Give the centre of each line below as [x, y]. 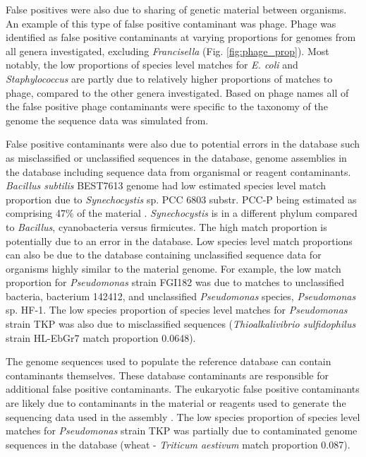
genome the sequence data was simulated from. [107, 120]
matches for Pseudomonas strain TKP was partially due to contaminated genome [182, 431]
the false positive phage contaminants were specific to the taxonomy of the [167, 106]
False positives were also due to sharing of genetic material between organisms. [176, 9]
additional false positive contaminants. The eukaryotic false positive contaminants [183, 389]
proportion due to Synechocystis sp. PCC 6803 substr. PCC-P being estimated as [181, 199]
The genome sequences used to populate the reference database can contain [169, 361]
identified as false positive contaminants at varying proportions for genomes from [181, 37]
